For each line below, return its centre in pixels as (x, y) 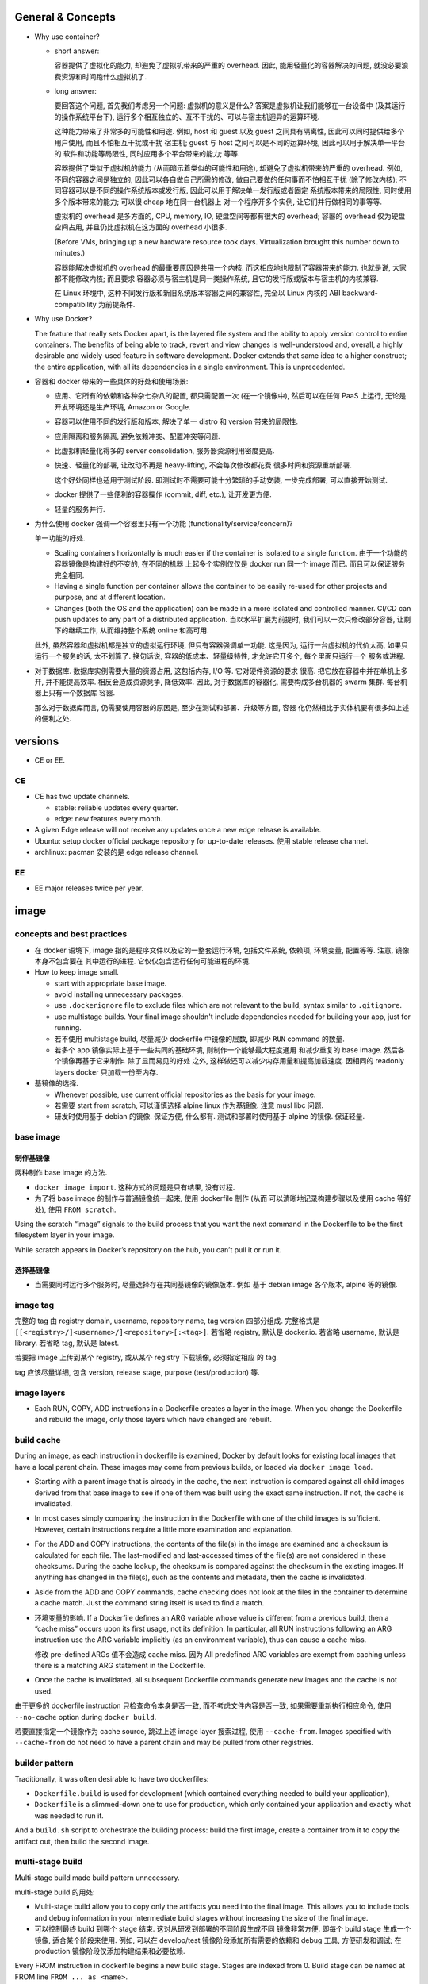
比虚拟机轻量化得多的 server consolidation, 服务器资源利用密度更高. (164, 451)
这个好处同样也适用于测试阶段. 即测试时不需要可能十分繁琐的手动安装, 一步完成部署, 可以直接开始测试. (221, 479)
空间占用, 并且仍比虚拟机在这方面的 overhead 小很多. (141, 227)
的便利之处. (53, 719)
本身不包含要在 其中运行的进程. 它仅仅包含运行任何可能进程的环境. (143, 961)
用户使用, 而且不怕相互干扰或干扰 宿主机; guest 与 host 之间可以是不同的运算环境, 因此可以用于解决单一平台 (230, 142)
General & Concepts (65, 17)
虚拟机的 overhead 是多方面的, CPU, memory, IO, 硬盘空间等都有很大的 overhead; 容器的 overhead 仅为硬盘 (230, 216)
